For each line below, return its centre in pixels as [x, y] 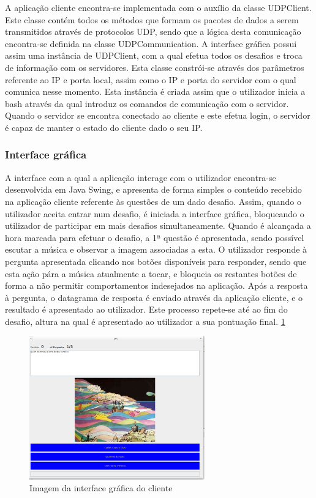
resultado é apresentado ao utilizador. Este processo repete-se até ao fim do [146, 309]
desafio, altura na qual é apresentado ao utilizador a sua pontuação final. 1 [145, 321]
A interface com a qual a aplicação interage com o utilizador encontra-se [141, 177]
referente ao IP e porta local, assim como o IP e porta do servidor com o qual [151, 79]
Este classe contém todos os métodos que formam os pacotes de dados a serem [152, 19]
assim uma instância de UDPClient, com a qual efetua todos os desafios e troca [154, 55]
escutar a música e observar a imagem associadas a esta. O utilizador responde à [156, 249]
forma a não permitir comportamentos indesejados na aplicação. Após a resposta [156, 285]
